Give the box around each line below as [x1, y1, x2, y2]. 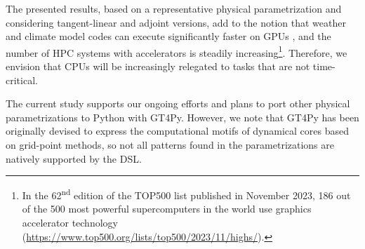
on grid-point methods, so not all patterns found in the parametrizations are [6, 137, 334, 152]
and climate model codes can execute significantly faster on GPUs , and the [6, 29, 331, 43]
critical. [6, 72, 38, 87]
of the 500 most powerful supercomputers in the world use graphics [22, 201, 312, 216]
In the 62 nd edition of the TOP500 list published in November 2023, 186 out [22, 186, 351, 202]
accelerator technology [22, 215, 118, 230]
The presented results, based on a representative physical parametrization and [6, 1, 342, 15]
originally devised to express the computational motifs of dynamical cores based [6, 123, 350, 138]
